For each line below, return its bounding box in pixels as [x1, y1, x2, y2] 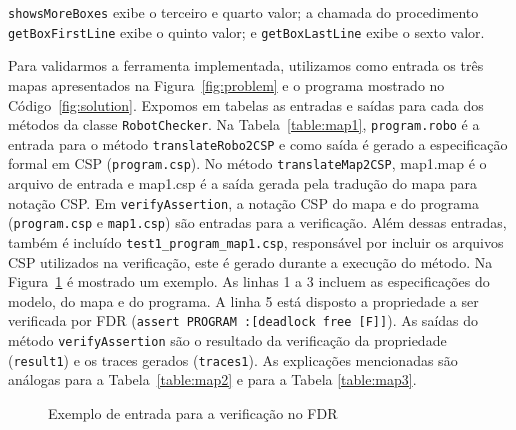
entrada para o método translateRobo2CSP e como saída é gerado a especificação [8, 133, 508, 154]
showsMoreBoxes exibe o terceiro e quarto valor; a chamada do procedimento [8, 2, 479, 22]
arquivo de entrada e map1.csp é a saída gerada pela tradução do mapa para [8, 173, 477, 194]
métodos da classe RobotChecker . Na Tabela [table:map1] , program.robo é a [8, 114, 480, 135]
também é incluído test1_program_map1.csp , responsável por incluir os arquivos [8, 231, 504, 252]
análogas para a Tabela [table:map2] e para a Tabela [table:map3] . [8, 369, 417, 390]
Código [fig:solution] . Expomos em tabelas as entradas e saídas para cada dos [8, 94, 484, 115]
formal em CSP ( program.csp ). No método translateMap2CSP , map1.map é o [8, 153, 487, 174]
